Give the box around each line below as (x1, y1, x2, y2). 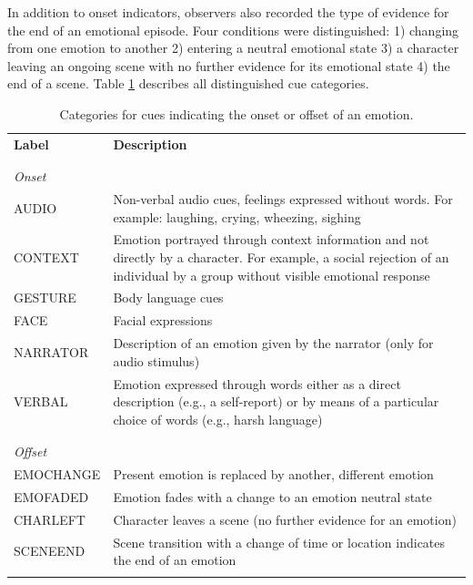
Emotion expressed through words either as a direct (113, 374, 401, 393)
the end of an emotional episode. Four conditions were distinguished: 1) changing (7, 20, 459, 39)
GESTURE (14, 288, 76, 307)
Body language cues (113, 288, 224, 307)
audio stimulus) (113, 351, 200, 370)
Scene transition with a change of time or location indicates (113, 532, 446, 551)
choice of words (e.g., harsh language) (113, 409, 323, 428)
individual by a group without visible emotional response (113, 265, 430, 284)
